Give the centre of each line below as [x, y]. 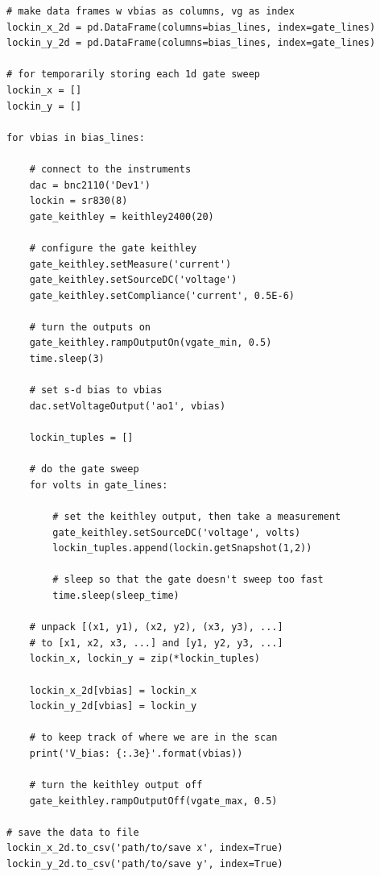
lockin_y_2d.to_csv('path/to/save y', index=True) [145, 864]
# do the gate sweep [84, 469]
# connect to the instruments [110, 169]
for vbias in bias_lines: [76, 137]
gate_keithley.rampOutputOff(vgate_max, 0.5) [153, 801]
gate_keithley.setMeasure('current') [130, 264]
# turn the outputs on [90, 327]
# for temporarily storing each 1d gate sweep [133, 75]
